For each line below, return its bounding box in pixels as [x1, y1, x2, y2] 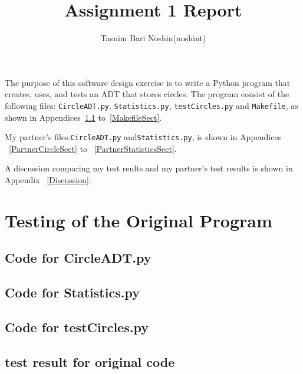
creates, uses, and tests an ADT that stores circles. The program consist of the [5, 88, 289, 100]
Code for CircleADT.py [5, 249, 151, 267]
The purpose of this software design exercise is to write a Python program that [5, 76, 291, 88]
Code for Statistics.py [5, 283, 140, 302]
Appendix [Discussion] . [5, 174, 91, 186]
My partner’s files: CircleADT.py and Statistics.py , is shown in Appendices [5, 131, 282, 143]
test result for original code [5, 352, 175, 370]
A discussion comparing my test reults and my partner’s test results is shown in [5, 162, 293, 174]
